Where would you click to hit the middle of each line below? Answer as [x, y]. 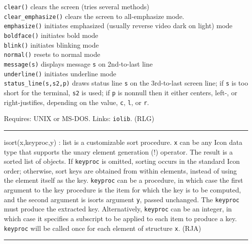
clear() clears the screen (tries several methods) [77, 6]
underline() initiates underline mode [60, 73]
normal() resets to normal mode [52, 54]
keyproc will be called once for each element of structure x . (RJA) [103, 228]
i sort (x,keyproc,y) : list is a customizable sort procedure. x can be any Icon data [123, 142]
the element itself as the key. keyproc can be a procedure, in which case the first [124, 180]
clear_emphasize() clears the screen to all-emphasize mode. [94, 16]
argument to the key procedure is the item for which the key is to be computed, [123, 190]
